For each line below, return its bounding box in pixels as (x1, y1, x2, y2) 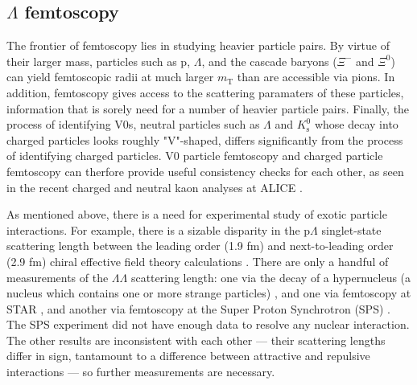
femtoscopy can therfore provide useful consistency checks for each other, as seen (6, 162, 404, 179)
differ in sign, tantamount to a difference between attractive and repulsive (6, 347, 370, 364)
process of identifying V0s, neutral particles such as (6, 116, 260, 133)
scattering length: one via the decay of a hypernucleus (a (130, 268, 411, 285)
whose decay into (314, 116, 398, 133)
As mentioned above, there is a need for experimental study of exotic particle (6, 206, 387, 223)
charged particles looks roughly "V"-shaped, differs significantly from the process (6, 131, 403, 148)
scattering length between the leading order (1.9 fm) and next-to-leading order (6, 237, 394, 254)
